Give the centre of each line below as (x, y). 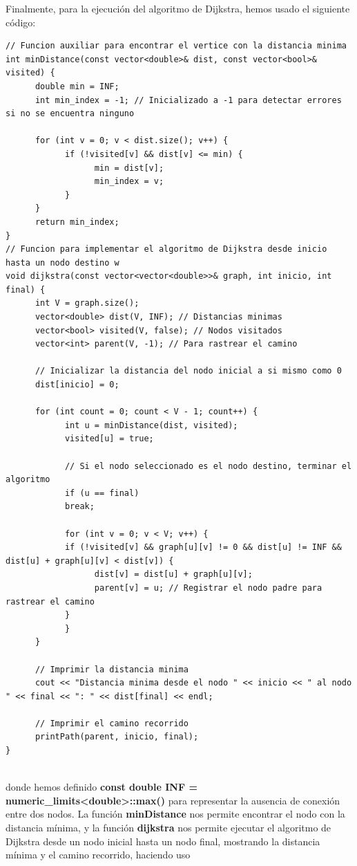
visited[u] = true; (109, 439)
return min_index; (77, 222)
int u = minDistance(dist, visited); (151, 425)
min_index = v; (129, 182)
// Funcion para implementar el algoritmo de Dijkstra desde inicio (166, 249)
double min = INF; (77, 86)
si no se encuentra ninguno (70, 114)
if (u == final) (102, 493)
